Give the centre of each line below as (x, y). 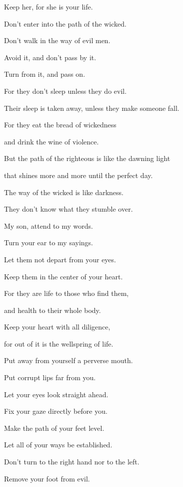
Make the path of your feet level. (54, 428)
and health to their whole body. (52, 310)
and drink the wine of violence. (51, 141)
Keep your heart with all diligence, (57, 327)
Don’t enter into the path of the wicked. (65, 23)
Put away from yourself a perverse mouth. (68, 360)
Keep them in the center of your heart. (63, 276)
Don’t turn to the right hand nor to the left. (72, 462)
